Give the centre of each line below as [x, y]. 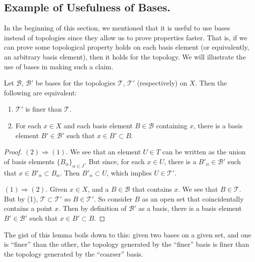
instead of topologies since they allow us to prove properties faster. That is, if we [126, 37]
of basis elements [29, 161]
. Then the [211, 83]
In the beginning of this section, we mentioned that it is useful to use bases [117, 28]
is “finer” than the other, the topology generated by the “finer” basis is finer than [127, 244]
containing [172, 125]
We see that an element [105, 152]
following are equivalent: [41, 92]
